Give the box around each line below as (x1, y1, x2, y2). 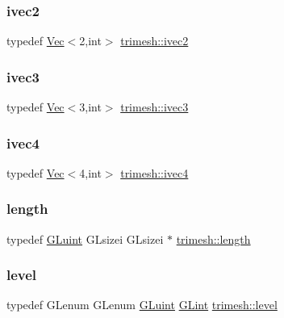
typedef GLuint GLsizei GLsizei (6, 230, 164, 247)
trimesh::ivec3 (120, 98, 189, 115)
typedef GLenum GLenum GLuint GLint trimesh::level (6, 296, 278, 313)
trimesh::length (176, 230, 251, 247)
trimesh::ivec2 (120, 32, 189, 49)
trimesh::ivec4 (120, 164, 189, 181)
